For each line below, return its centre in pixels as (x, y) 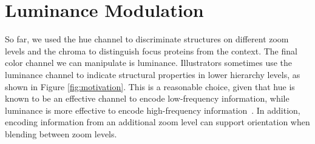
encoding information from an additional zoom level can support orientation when (157, 122)
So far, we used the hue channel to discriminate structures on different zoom (147, 39)
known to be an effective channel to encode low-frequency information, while (147, 98)
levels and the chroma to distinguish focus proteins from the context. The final (151, 51)
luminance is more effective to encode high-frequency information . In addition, (153, 110)
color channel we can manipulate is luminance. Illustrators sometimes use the (149, 63)
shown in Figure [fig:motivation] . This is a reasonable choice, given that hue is (150, 86)
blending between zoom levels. (61, 133)
